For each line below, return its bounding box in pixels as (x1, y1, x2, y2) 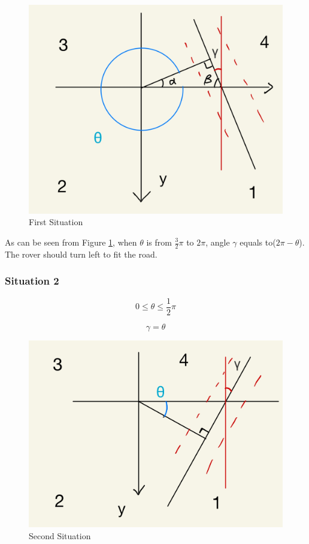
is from (146, 236, 172, 248)
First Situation (29, 216, 83, 228)
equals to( (240, 236, 276, 248)
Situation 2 (5, 273, 59, 288)
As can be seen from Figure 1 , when (5, 236, 137, 248)
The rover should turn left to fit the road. (5, 247, 157, 260)
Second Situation (29, 529, 91, 542)
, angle (205, 236, 230, 248)
